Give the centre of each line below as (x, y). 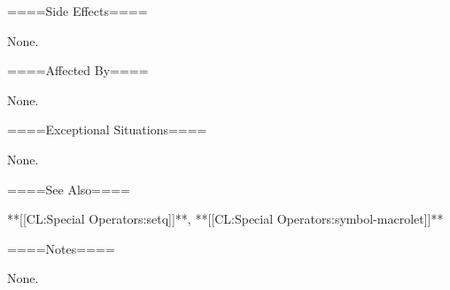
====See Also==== (69, 189)
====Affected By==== (78, 70)
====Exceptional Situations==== (107, 130)
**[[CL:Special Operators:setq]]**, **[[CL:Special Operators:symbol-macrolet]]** (225, 219)
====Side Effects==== (78, 11)
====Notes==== (61, 248)
